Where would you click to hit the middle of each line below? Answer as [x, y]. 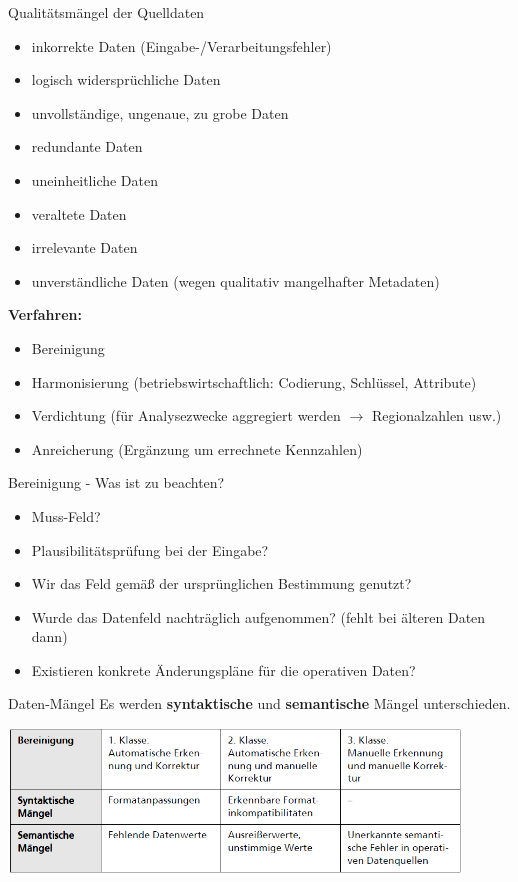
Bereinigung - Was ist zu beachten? [116, 482]
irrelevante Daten [84, 247]
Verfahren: [45, 314]
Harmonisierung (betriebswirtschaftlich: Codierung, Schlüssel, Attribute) [254, 381]
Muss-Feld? [66, 515]
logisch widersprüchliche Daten [126, 79]
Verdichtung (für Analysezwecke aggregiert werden [186, 415]
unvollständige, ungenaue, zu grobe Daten [160, 112]
